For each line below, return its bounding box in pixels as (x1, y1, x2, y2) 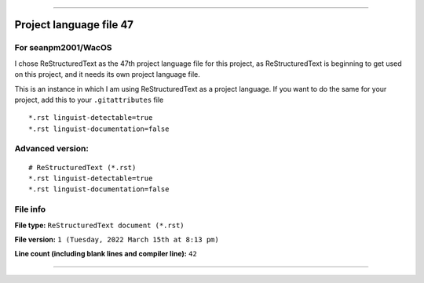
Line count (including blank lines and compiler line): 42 (14, 249, 198, 259)
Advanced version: (14, 143, 90, 154)
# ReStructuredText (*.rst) (28, 163, 137, 172)
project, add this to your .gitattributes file (14, 95, 164, 104)
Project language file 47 (14, 18, 133, 31)
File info (14, 204, 46, 215)
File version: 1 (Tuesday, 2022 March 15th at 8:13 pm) (14, 234, 219, 244)
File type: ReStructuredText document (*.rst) (14, 220, 185, 230)
